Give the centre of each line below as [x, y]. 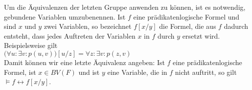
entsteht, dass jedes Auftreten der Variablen [70, 35]
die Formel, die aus [188, 26]
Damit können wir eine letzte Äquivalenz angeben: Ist [84, 62]
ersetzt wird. [201, 35]
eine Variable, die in [137, 72]
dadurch [236, 26]
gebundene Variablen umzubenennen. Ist [65, 16]
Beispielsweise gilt [31, 45]
